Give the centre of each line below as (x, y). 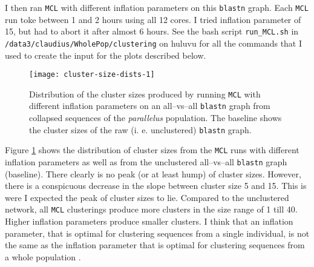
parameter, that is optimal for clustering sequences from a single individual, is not (157, 233)
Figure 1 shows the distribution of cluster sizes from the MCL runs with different (152, 150)
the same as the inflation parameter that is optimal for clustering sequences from (155, 245)
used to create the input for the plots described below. (106, 55)
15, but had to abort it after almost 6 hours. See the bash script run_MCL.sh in (152, 31)
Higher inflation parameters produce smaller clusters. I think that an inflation (149, 221)
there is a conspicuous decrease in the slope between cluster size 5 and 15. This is (156, 186)
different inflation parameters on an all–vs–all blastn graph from (150, 106)
